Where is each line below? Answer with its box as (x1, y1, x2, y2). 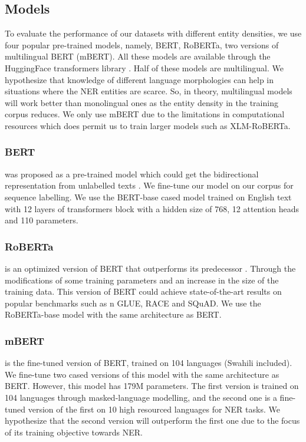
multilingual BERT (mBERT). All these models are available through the (5, 50, 271, 62)
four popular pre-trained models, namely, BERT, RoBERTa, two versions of (5, 38, 279, 51)
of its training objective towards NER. (5, 425, 143, 438)
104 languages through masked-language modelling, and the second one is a (5, 391, 277, 403)
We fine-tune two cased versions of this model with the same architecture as (5, 368, 279, 380)
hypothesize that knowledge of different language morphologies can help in (5, 73, 274, 85)
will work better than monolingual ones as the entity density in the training (5, 96, 278, 108)
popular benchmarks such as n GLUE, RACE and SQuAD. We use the (5, 296, 261, 309)
